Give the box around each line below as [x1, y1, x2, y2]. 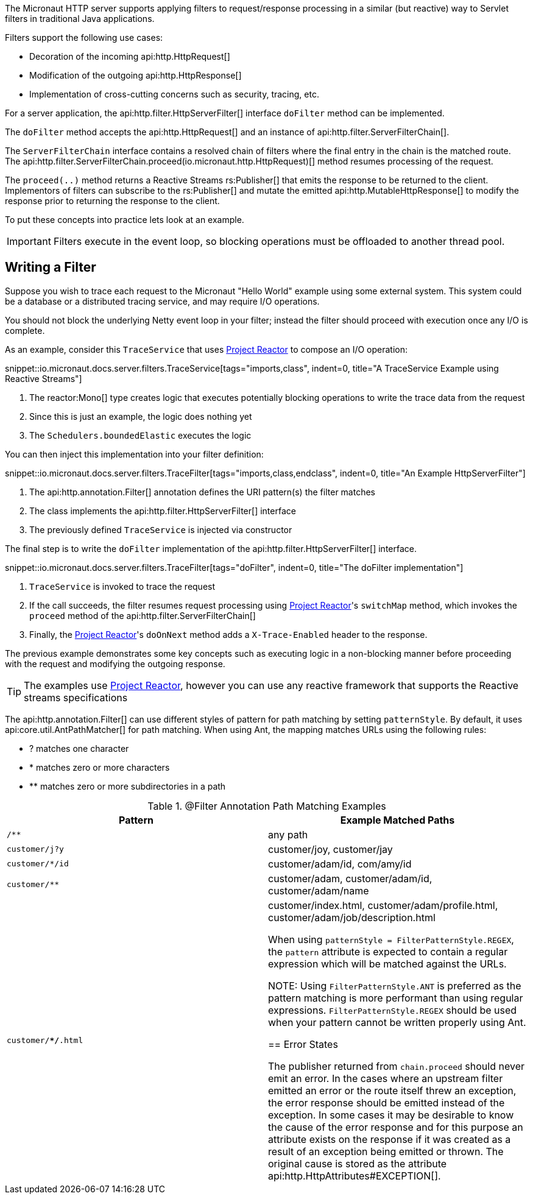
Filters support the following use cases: [5, 32, 163, 43]
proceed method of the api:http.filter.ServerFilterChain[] [29, 610, 256, 621]
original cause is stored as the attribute [268, 1157, 447, 1170]
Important [7, 235, 51, 247]
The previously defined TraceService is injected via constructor [29, 524, 292, 535]
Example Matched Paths [340, 813, 455, 826]
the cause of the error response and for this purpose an [268, 1120, 523, 1133]
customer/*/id [7, 859, 69, 869]
